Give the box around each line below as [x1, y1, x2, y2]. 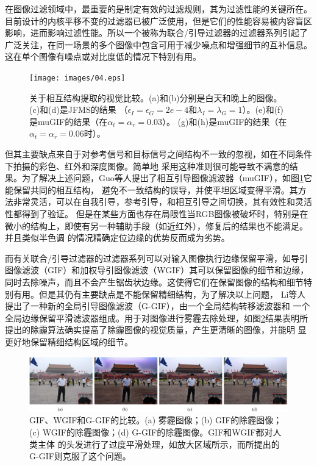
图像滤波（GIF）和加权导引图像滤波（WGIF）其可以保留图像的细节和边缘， [5, 263, 309, 276]
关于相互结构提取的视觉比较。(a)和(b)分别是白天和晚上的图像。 [29, 91, 282, 104]
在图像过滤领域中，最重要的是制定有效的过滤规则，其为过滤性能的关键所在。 [5, 2, 312, 15]
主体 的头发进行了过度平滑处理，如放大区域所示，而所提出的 [37, 437, 280, 450]
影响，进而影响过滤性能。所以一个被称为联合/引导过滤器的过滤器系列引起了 [5, 26, 308, 39]
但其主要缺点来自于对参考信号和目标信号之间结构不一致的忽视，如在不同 [5, 148, 295, 160]
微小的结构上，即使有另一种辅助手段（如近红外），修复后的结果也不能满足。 [5, 219, 308, 232]
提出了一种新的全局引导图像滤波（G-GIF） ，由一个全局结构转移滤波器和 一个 [5, 299, 310, 312]
